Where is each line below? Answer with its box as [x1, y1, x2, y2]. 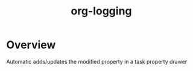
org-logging [71, 4, 132, 18]
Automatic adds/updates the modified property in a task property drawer [6, 58, 188, 65]
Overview [6, 38, 56, 52]
